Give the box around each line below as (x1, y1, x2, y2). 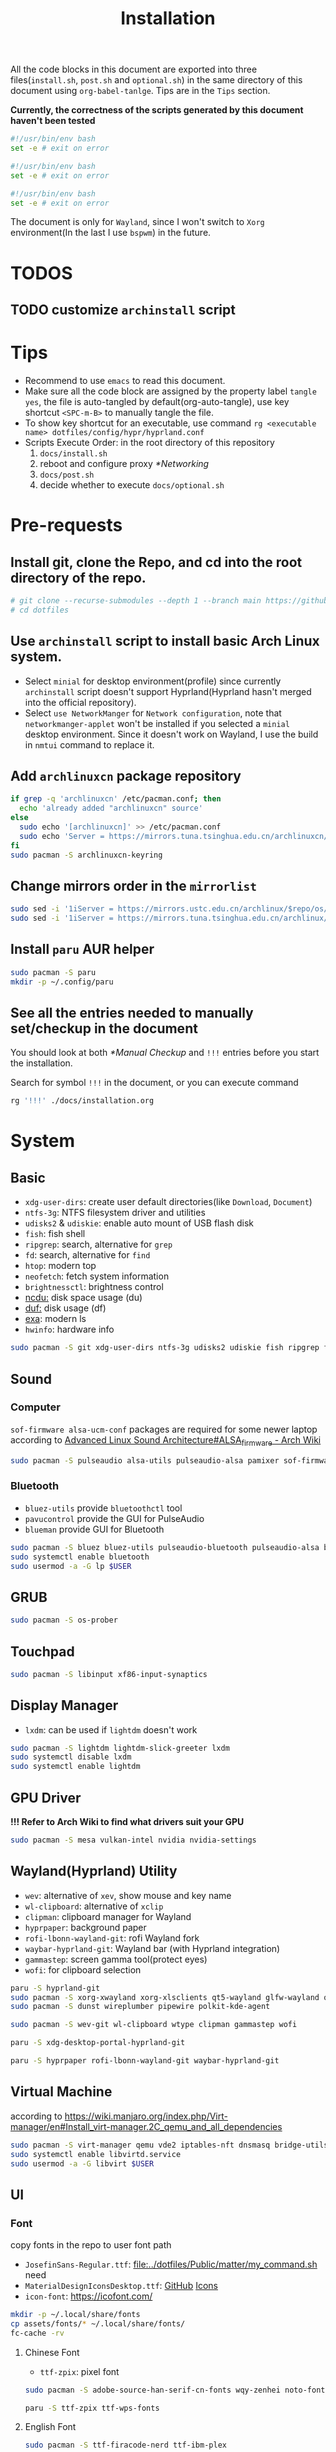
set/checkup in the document (10, 1020, 198, 1037)
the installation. (10, 1057, 73, 1069)
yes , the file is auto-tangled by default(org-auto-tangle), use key (24, 395, 290, 407)
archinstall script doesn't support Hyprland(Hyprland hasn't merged (24, 685, 312, 697)
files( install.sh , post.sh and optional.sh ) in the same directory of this (10, 74, 303, 86)
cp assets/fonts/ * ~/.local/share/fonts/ (10, 2318, 186, 2329)
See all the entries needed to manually (10, 1004, 254, 1021)
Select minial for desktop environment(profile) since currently (24, 675, 282, 687)
